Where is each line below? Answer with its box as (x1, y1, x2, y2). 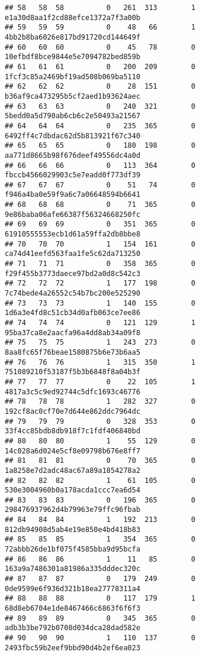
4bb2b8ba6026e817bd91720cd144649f (5, 33, 141, 41)
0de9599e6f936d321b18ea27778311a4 (5, 584, 141, 593)
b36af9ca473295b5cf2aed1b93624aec (5, 92, 141, 100)
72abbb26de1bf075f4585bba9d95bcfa (5, 545, 141, 554)
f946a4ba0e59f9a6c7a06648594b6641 (5, 190, 141, 199)
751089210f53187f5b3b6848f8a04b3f (5, 368, 141, 377)
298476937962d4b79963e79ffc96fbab (5, 505, 141, 514)
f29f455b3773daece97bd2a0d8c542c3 (5, 269, 141, 278)
